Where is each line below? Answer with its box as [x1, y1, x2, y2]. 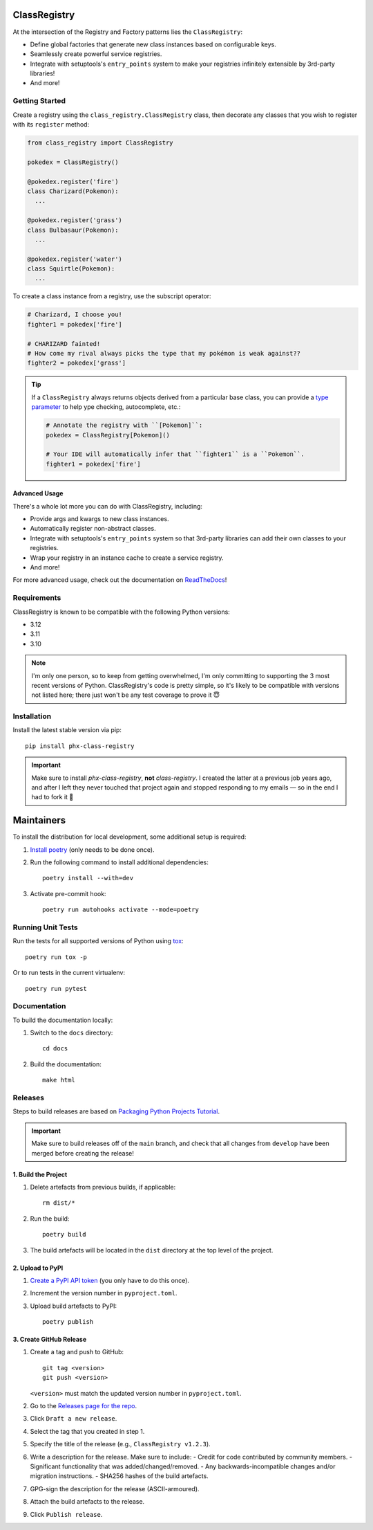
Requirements [12, 593, 61, 603]
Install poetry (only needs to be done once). [30, 845, 155, 854]
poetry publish [42, 1318, 94, 1326]
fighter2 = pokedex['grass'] [27, 359, 126, 367]
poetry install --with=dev [42, 874, 134, 882]
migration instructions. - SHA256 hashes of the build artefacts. [30, 1472, 209, 1480]
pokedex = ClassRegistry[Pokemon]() [46, 431, 171, 439]
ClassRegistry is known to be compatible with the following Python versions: [12, 608, 231, 616]
